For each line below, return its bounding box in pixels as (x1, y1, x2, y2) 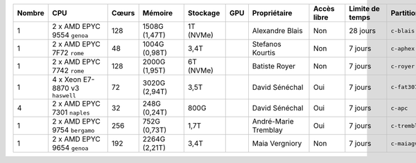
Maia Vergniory (252, 139, 302, 148)
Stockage (187, 8, 220, 17)
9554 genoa (52, 30, 89, 39)
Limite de (349, 4, 381, 13)
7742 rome (52, 66, 85, 75)
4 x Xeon (52, 75, 82, 84)
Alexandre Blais (252, 26, 303, 35)
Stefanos (252, 39, 282, 48)
